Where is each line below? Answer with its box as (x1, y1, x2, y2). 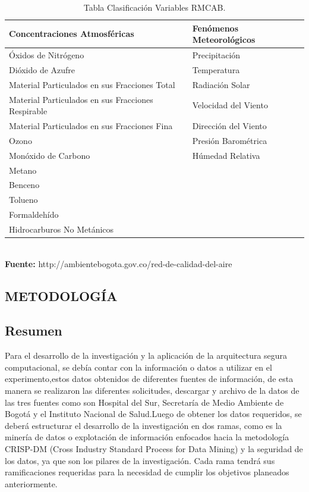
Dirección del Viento (192, 120, 267, 131)
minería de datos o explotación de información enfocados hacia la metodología (5, 431, 289, 443)
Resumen (5, 321, 62, 340)
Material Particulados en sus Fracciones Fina (9, 120, 173, 131)
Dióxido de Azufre (9, 63, 75, 76)
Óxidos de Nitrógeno (9, 49, 84, 61)
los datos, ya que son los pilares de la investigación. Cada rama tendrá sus (5, 454, 275, 466)
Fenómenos (192, 21, 239, 34)
